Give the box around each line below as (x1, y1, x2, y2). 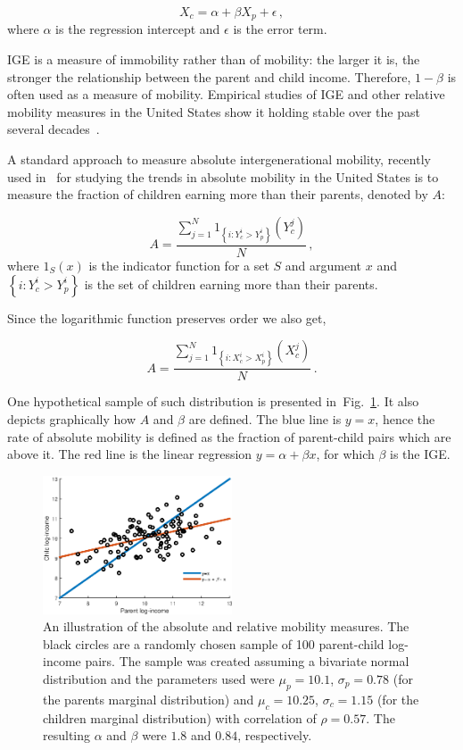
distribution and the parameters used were (43, 669, 275, 687)
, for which (316, 445, 375, 463)
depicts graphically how (7, 410, 136, 429)
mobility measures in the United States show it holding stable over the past (7, 102, 420, 121)
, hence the (375, 410, 435, 429)
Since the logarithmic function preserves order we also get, (7, 308, 327, 327)
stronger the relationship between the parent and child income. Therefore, (7, 67, 411, 86)
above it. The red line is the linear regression (7, 445, 252, 463)
